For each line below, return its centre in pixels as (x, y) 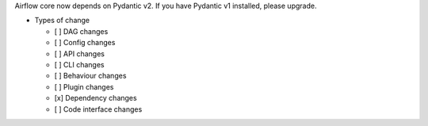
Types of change (62, 21)
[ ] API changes (79, 53)
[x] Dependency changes (96, 98)
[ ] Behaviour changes (90, 76)
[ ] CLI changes (79, 64)
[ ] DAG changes (81, 31)
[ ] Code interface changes (98, 109)
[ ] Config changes (85, 43)
